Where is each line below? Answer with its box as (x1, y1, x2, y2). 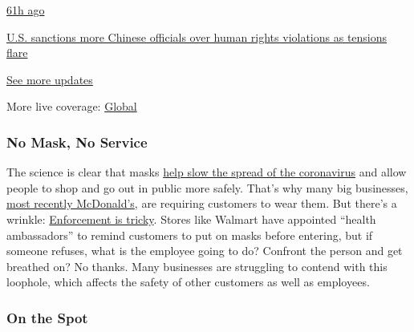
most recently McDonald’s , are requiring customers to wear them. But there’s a (6, 195, 397, 212)
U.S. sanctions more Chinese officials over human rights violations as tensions (6, 28, 388, 45)
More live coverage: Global (6, 98, 137, 115)
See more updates (6, 71, 93, 87)
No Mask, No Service (6, 132, 148, 152)
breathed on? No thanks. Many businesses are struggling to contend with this (6, 257, 388, 274)
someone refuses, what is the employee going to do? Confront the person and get (6, 242, 403, 259)
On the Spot (6, 307, 88, 327)
